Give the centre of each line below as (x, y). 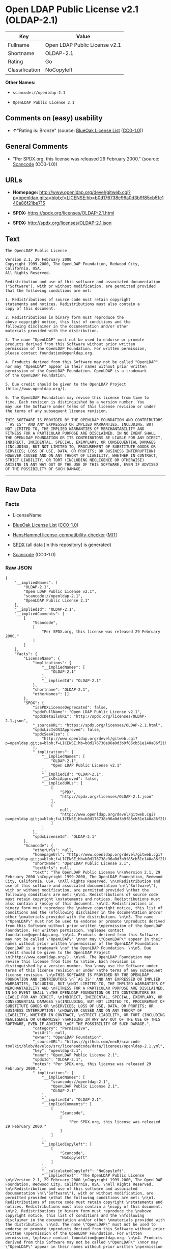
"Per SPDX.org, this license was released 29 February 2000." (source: (86, 158)
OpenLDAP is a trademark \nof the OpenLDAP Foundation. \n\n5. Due (78, 948)
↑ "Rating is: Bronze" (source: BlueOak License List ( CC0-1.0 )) (78, 130)
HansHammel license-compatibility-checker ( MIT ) (65, 535)
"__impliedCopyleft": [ (67, 1145)
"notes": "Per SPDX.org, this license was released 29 (92, 1064)
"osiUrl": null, (50, 1033)
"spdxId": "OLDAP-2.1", (58, 1060)
